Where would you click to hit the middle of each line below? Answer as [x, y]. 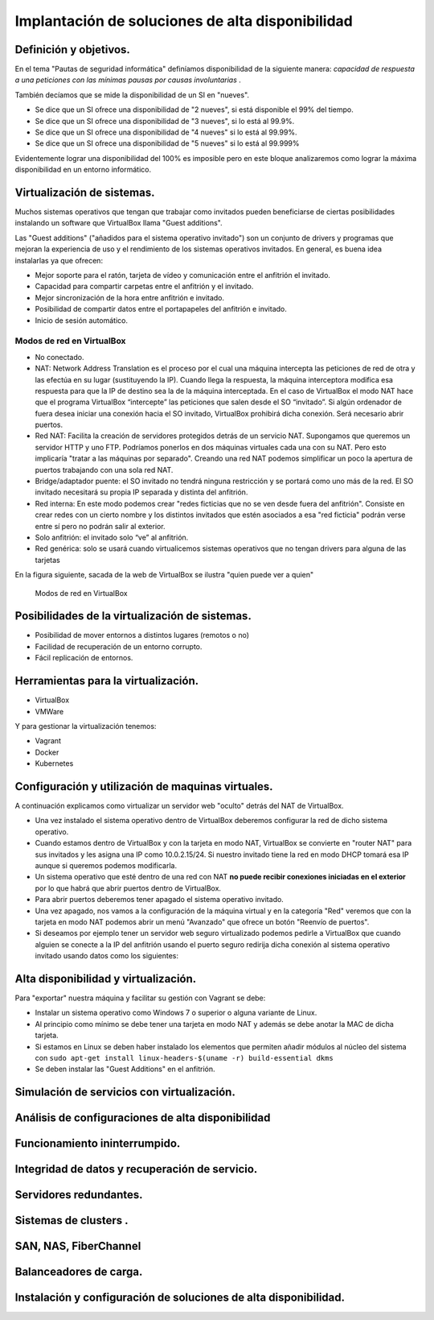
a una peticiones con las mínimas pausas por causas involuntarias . [128, 80]
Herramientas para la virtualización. [107, 681]
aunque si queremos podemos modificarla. [106, 865]
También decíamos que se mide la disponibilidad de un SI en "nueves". [132, 95]
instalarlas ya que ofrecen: [59, 260]
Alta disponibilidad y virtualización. [106, 979]
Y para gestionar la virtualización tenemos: [86, 726]
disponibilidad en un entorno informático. [83, 170]
